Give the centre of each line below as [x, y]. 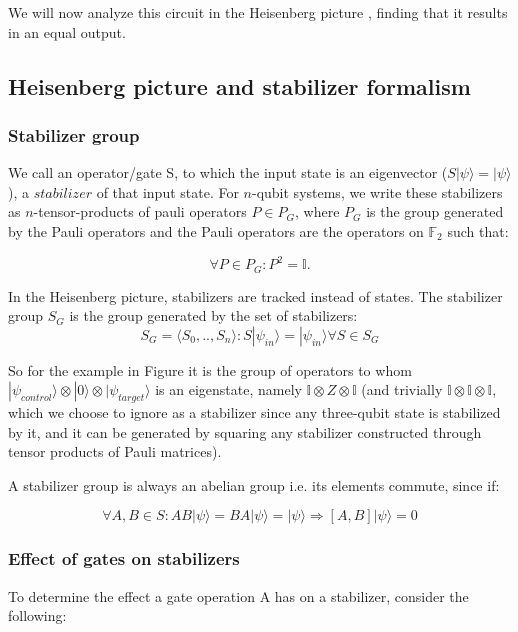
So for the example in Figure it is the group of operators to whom [210, 369]
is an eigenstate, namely [228, 389]
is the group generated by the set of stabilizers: [213, 315]
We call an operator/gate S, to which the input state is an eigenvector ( [228, 172]
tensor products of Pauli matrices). [115, 451]
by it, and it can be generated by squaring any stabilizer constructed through [245, 431]
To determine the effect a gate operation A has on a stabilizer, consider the [238, 595]
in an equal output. [67, 31]
